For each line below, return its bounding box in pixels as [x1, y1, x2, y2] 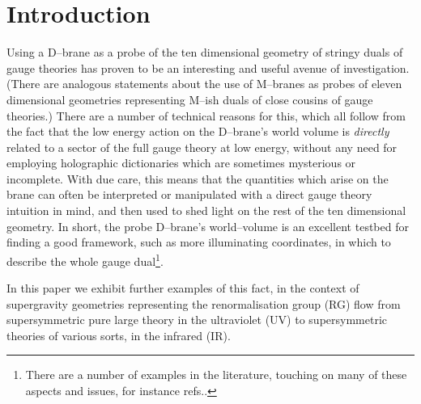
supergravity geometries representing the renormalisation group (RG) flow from [6, 295, 401, 312]
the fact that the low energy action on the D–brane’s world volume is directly [6, 123, 389, 140]
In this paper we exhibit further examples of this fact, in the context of [6, 280, 359, 297]
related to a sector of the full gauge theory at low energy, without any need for [6, 138, 398, 155]
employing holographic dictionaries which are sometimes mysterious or [6, 154, 356, 171]
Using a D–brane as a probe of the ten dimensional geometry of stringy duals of [6, 44, 403, 61]
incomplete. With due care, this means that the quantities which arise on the [6, 170, 389, 187]
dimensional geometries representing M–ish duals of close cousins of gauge [6, 90, 373, 107]
